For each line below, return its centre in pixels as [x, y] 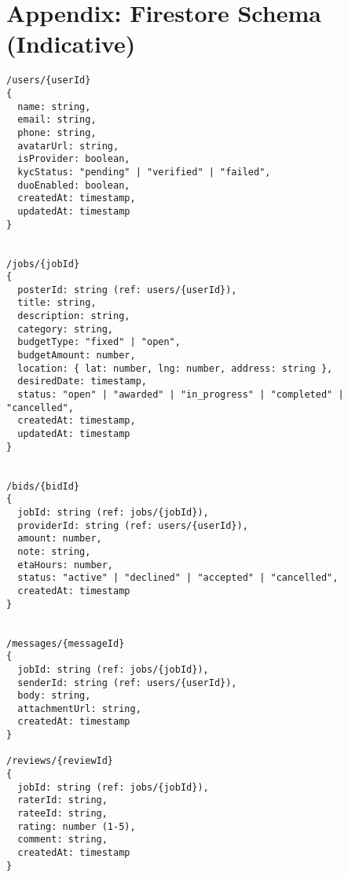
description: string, [74, 316]
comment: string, [62, 840]
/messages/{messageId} [66, 643]
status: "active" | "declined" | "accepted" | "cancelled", [178, 578]
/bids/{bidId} [43, 486]
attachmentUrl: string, [79, 708]
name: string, [54, 106]
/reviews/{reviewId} [60, 761]
